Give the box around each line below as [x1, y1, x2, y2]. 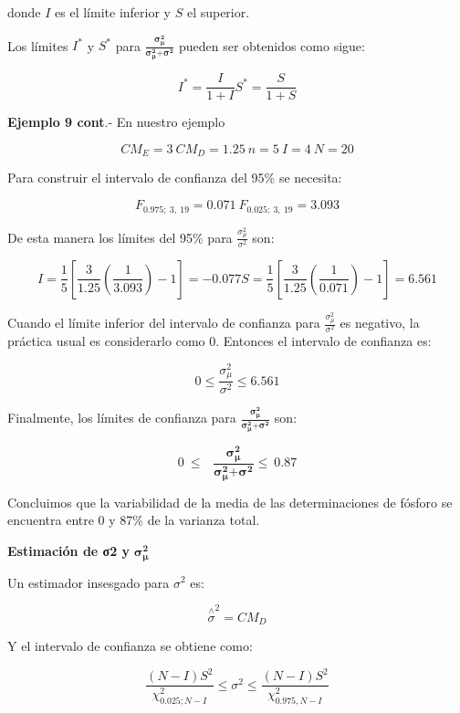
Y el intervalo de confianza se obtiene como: [7, 636, 253, 655]
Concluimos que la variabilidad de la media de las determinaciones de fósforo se [7, 492, 453, 511]
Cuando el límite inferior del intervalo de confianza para [7, 313, 320, 332]
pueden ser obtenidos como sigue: [178, 36, 365, 55]
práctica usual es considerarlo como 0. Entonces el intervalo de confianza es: [7, 331, 432, 351]
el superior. [186, 3, 250, 21]
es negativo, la [340, 313, 420, 332]
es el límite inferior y [55, 3, 171, 21]
